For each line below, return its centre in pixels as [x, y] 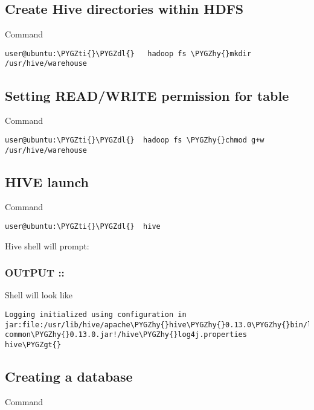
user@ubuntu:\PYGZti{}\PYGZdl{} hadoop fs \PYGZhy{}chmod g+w [135, 140]
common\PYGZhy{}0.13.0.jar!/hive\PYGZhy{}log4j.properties [126, 335]
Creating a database [69, 376]
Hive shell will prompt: [47, 245]
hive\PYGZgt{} [33, 345]
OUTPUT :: [35, 273]
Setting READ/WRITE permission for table [147, 95]
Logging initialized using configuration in [96, 315]
